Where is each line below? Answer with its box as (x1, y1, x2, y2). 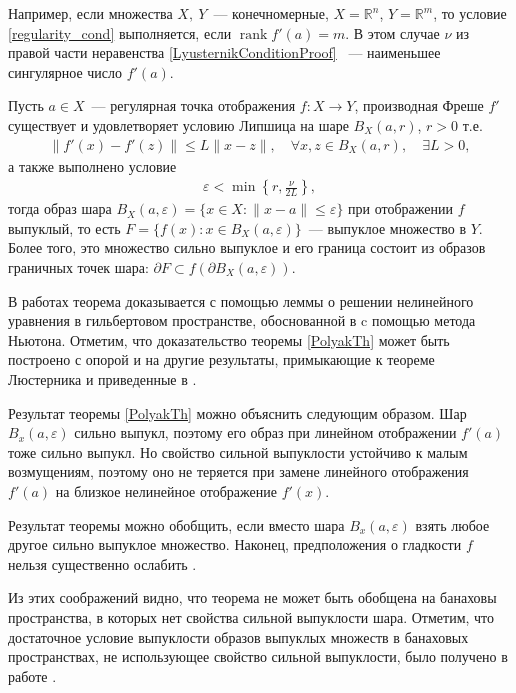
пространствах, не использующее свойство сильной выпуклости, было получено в (8, 646, 508, 667)
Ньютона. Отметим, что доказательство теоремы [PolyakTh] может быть (8, 329, 450, 350)
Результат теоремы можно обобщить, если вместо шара (8, 514, 345, 535)
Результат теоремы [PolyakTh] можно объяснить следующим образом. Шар (8, 402, 467, 423)
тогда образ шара (8, 198, 112, 219)
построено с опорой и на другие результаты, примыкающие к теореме (8, 349, 435, 370)
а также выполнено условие (8, 155, 177, 176)
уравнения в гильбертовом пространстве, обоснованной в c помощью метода (8, 310, 476, 331)
